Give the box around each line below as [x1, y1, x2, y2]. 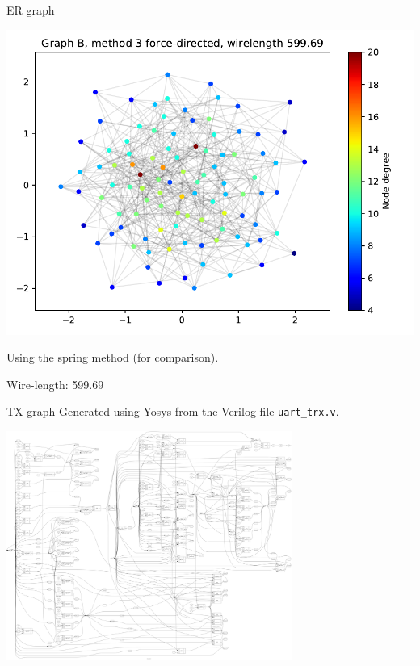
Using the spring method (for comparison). [6, 349, 219, 366]
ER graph [6, 2, 55, 18]
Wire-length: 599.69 [6, 375, 104, 392]
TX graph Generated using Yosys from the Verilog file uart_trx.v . [6, 403, 339, 420]
